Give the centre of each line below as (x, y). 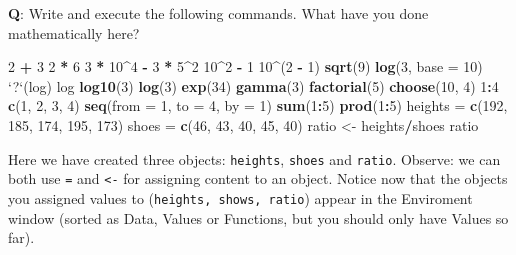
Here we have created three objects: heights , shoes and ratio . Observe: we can (254, 158)
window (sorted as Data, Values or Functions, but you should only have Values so (258, 217)
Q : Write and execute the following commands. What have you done (218, 13)
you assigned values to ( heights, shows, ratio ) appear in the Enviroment (240, 197)
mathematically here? (74, 32)
